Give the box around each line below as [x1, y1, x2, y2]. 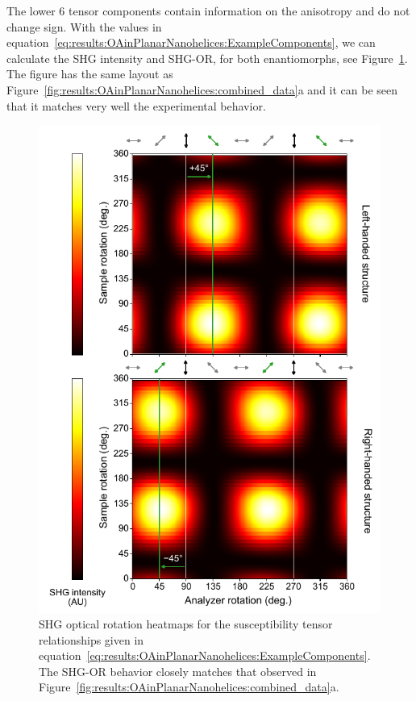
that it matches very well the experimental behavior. [6, 97, 266, 114]
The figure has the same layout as [6, 65, 173, 82]
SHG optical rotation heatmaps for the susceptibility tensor [39, 615, 333, 632]
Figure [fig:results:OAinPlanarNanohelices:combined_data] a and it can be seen [6, 81, 398, 98]
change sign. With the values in [6, 18, 162, 35]
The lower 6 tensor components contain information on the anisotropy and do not [6, 2, 410, 19]
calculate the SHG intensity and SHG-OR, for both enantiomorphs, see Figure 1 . [6, 49, 408, 66]
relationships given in [39, 631, 144, 648]
